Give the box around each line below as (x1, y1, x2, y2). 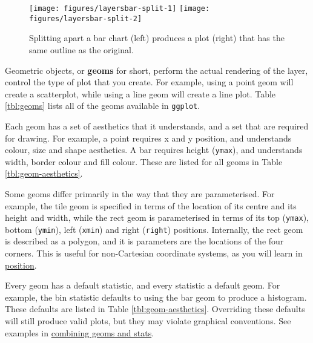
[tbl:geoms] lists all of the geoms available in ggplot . (5, 99, 200, 112)
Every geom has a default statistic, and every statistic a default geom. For (5, 279, 280, 292)
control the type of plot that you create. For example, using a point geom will (5, 76, 294, 88)
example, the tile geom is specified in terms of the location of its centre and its (5, 199, 297, 212)
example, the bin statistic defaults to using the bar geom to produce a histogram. (5, 290, 307, 303)
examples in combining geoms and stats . (5, 326, 154, 339)
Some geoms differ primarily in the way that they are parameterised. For (5, 187, 275, 200)
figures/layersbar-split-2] (29, 14, 142, 23)
